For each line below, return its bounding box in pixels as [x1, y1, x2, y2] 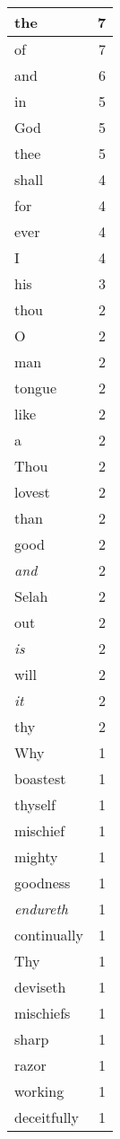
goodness [14, 872, 71, 893]
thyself [14, 794, 56, 815]
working [14, 1081, 64, 1101]
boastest [14, 768, 66, 789]
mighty [14, 846, 58, 867]
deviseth [14, 976, 66, 997]
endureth [14, 898, 68, 919]
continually [14, 924, 83, 945]
